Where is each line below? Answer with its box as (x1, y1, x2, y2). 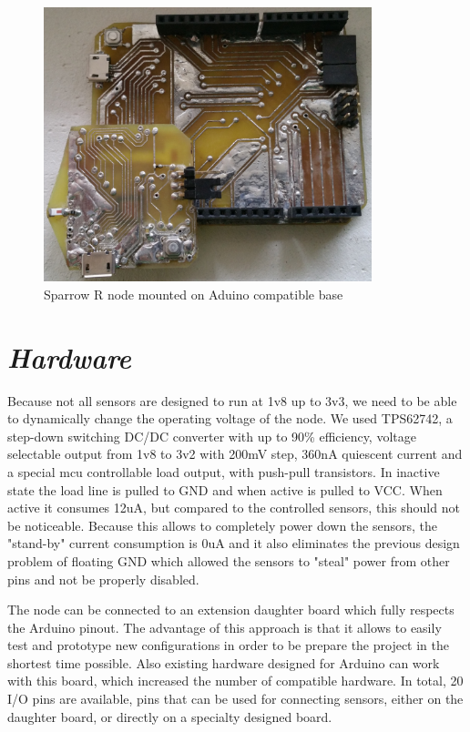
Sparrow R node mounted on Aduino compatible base (44, 284, 343, 303)
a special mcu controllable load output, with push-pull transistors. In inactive (7, 462, 440, 481)
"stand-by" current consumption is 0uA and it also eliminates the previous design (7, 534, 460, 553)
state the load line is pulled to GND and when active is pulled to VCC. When (7, 480, 443, 499)
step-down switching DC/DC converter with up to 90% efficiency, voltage (7, 426, 416, 445)
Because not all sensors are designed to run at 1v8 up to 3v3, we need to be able (7, 391, 457, 410)
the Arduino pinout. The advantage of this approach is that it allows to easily (7, 617, 442, 636)
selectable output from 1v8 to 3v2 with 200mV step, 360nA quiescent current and (7, 444, 463, 463)
